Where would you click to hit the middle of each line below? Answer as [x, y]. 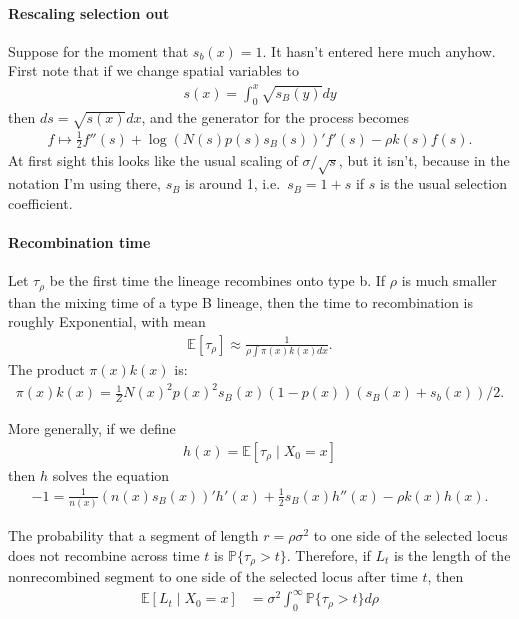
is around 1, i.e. [233, 183]
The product [46, 369]
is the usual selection [444, 183]
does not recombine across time [104, 554]
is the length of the [452, 554]
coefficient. [40, 202]
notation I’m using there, [84, 183]
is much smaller [449, 280]
